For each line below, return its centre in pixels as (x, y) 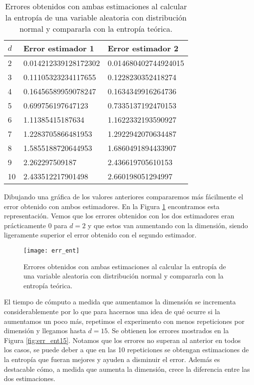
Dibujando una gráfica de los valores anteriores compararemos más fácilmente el (124, 196)
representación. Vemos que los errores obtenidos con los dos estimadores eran (119, 216)
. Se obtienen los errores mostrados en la (168, 331)
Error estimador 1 (59, 48)
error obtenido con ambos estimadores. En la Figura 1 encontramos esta (112, 206)
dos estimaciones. (30, 378)
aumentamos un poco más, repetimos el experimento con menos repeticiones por (124, 321)
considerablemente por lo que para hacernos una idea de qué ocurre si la (112, 311)
